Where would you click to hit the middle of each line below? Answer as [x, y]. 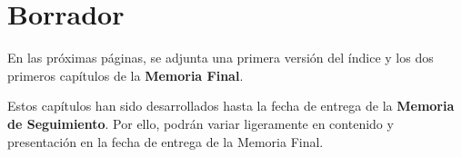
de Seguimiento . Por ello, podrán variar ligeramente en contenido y [201, 123]
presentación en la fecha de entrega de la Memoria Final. [166, 141]
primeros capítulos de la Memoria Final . [126, 75]
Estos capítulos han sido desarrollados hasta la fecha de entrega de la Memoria [231, 106]
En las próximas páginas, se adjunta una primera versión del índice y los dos [221, 58]
